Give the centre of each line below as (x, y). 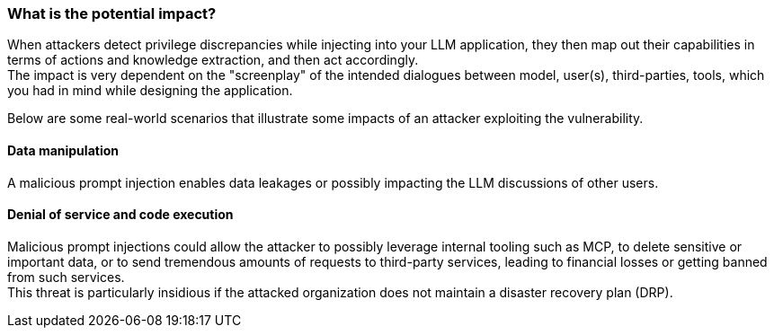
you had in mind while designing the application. (150, 91)
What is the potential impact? (112, 13)
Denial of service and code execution (120, 215)
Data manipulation (63, 150)
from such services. (66, 277)
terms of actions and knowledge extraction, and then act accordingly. (213, 60)
